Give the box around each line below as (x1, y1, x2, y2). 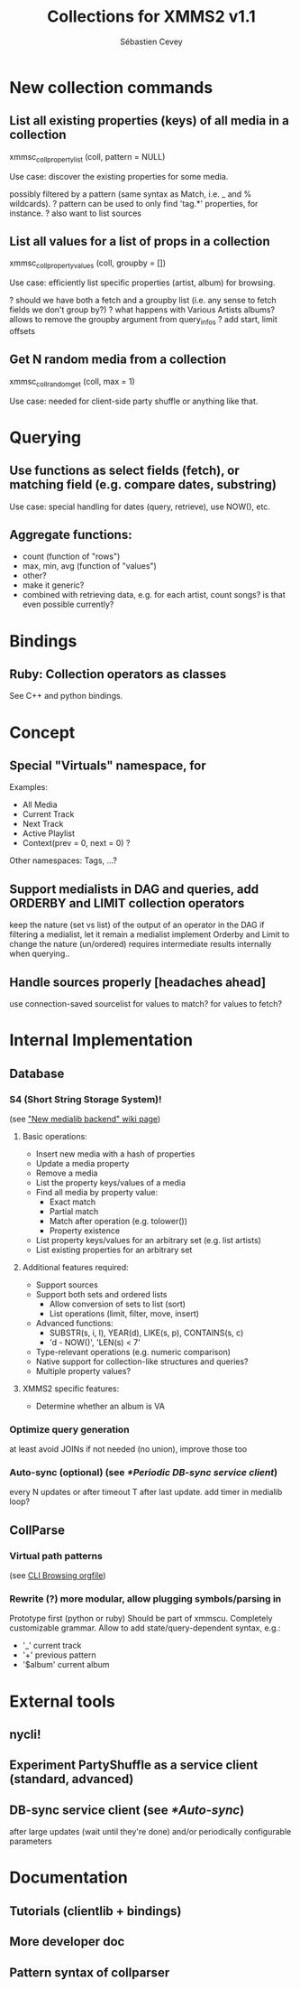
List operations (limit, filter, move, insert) (49, 1307, 200, 1319)
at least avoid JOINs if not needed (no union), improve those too (9, 1444, 248, 1455)
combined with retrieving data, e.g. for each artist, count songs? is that (22, 590, 286, 600)
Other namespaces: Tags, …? (9, 855, 117, 866)
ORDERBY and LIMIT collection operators (9, 896, 245, 911)
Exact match (49, 1196, 96, 1207)
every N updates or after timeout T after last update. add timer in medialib (9, 1487, 283, 1498)
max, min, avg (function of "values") (22, 561, 158, 572)
